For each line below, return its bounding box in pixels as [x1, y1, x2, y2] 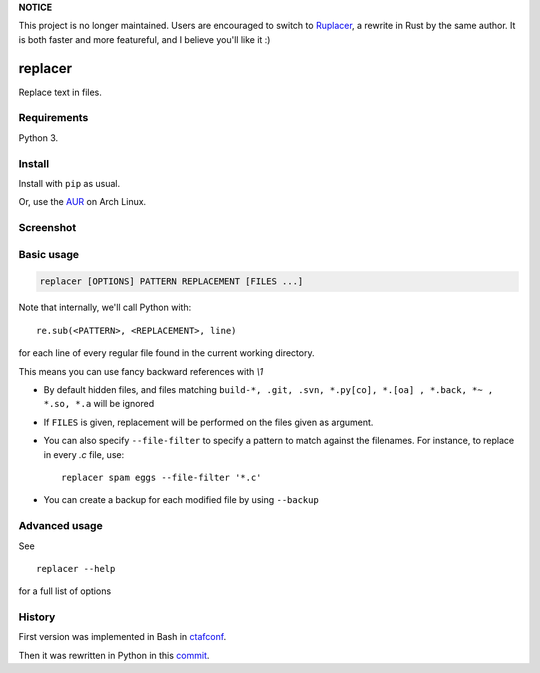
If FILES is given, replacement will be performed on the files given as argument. [43, 416, 374, 428]
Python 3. [18, 131, 59, 144]
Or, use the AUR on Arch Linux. [18, 196, 147, 208]
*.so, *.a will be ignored [43, 398, 155, 410]
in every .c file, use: [43, 448, 125, 460]
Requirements [18, 111, 89, 125]
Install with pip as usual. [18, 177, 120, 189]
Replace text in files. [18, 86, 102, 98]
